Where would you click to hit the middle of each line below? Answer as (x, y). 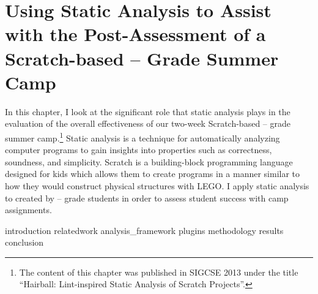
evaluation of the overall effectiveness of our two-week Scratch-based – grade (148, 123)
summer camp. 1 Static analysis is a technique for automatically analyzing (142, 137)
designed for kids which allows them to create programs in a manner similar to (153, 174)
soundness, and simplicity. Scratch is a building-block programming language (149, 161)
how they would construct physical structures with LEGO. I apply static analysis (157, 185)
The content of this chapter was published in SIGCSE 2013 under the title (159, 272)
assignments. (28, 210)
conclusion (24, 242)
